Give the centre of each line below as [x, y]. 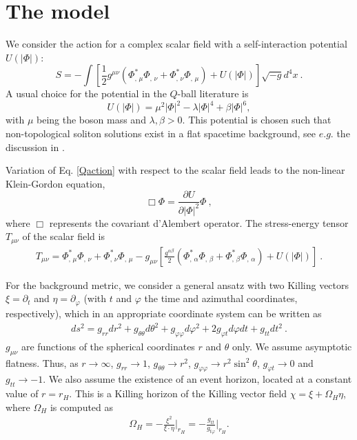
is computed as [82, 407]
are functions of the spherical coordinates [108, 346]
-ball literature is [213, 93]
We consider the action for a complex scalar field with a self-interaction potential [176, 44]
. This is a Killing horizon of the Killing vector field [178, 393]
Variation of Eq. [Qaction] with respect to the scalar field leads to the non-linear [175, 170]
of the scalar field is [63, 236]
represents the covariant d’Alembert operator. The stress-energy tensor [199, 222]
